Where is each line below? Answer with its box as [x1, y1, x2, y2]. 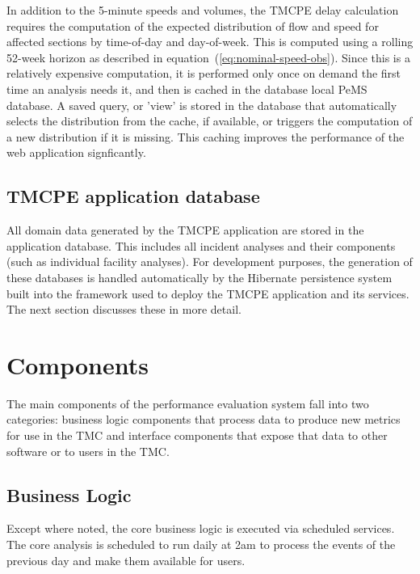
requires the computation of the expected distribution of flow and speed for [6, 17, 379, 34]
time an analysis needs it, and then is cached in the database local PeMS [6, 80, 367, 97]
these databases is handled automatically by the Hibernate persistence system [6, 268, 393, 285]
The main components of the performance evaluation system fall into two [6, 395, 369, 412]
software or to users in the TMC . [6, 442, 170, 459]
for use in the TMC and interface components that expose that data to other [6, 427, 388, 444]
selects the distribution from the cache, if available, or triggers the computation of [6, 112, 413, 129]
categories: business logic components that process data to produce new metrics [6, 411, 401, 428]
